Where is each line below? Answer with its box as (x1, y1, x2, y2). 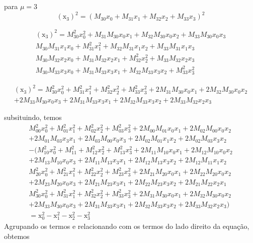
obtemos (4, 230, 30, 241)
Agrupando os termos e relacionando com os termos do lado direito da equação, (4, 221, 249, 231)
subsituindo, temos (4, 112, 62, 123)
